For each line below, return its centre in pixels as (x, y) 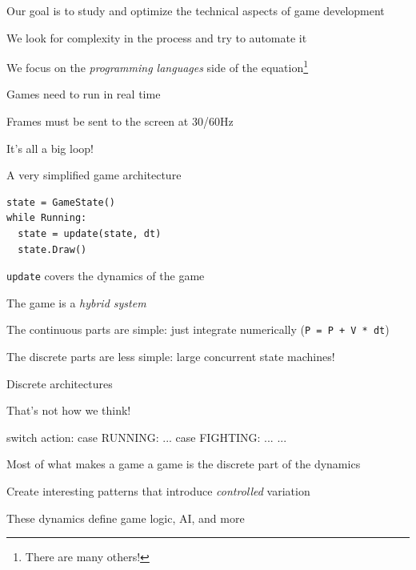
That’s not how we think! (69, 410)
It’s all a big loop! (50, 148)
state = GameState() (61, 202)
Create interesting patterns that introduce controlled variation (158, 491)
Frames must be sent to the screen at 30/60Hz (120, 121)
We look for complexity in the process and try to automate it (157, 37)
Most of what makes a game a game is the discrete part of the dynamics (184, 464)
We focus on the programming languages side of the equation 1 (158, 66)
